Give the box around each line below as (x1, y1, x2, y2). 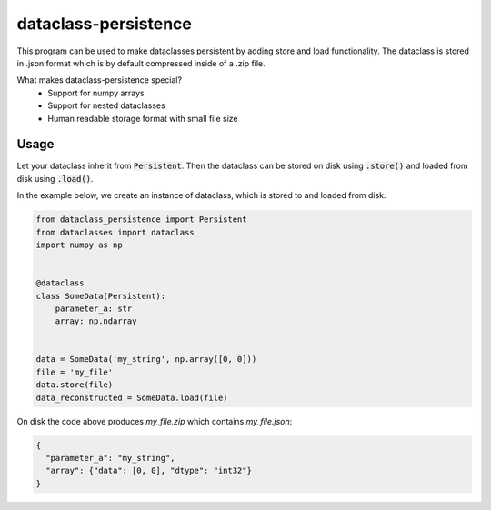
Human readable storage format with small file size (47, 113, 238, 124)
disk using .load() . (16, 173, 94, 184)
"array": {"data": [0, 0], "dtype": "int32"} (45, 465, 252, 476)
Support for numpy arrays (47, 87, 145, 98)
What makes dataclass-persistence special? (16, 75, 182, 85)
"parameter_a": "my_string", (45, 453, 176, 463)
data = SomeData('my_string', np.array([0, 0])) (35, 355, 257, 365)
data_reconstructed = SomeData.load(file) (35, 392, 228, 403)
